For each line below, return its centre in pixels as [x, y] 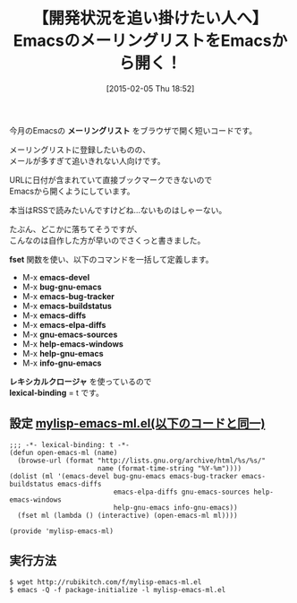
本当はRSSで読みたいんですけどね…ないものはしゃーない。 [118, 210]
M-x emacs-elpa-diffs [64, 324]
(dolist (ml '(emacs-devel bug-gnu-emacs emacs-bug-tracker [124, 476]
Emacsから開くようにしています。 [72, 191]
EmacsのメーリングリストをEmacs [142, 41]
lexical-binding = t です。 [57, 392]
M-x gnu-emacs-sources [70, 334]
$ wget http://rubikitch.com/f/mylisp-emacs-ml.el [106, 582]
